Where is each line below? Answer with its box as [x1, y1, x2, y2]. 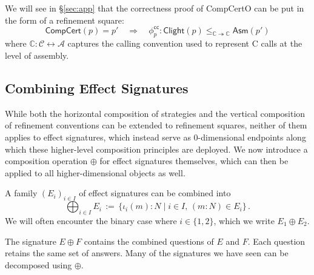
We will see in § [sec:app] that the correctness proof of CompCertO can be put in [5, 2, 304, 14]
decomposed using [5, 258, 72, 271]
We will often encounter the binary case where [5, 214, 177, 227]
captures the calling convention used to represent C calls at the [67, 37, 302, 50]
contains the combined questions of [84, 234, 214, 247]
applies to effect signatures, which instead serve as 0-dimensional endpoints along [5, 131, 306, 144]
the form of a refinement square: [5, 13, 124, 26]
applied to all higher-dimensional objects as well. [5, 166, 185, 179]
